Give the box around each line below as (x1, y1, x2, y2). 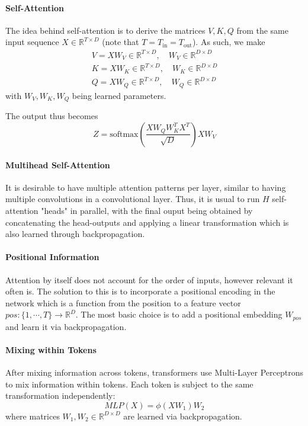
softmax (110, 130, 139, 139)
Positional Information (5, 251, 100, 263)
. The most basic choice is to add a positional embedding (75, 308, 283, 321)
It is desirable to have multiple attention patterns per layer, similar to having (5, 181, 286, 193)
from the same (236, 24, 288, 36)
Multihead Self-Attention (5, 158, 110, 171)
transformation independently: (5, 389, 115, 402)
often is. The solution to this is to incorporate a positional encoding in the (5, 285, 275, 297)
